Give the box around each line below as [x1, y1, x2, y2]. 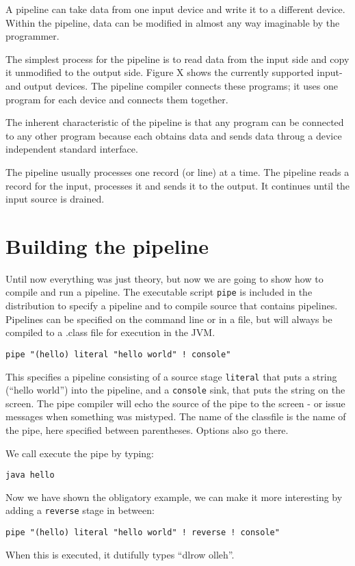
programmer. [5, 29, 60, 43]
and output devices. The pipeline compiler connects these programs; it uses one [5, 78, 338, 92]
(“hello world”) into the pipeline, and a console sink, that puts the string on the [5, 383, 345, 397]
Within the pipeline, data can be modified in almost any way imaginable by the [5, 15, 340, 29]
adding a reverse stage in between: [5, 503, 155, 517]
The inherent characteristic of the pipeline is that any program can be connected [5, 115, 344, 129]
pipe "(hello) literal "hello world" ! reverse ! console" [5, 528, 280, 538]
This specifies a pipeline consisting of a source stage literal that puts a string [5, 369, 337, 383]
